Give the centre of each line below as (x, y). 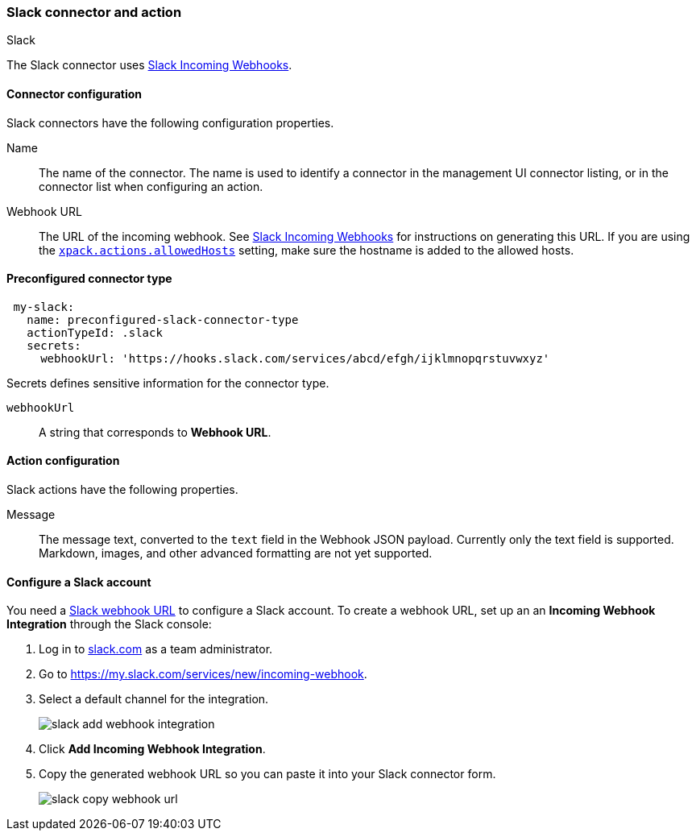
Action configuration (63, 461)
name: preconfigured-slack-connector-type (163, 319)
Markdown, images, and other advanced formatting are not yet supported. (236, 553)
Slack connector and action (94, 12)
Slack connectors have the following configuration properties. (170, 122)
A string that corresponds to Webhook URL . (155, 432)
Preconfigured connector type (89, 279)
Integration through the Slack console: (109, 624)
